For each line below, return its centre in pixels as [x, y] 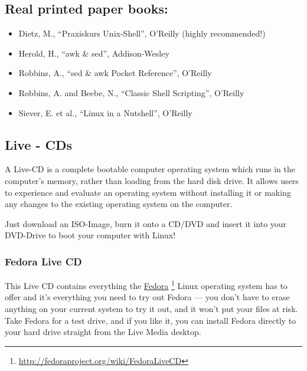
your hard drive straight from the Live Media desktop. [103, 332]
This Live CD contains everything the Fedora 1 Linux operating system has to [146, 285]
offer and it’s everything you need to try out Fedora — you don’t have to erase [147, 297]
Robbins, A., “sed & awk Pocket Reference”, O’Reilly [115, 73]
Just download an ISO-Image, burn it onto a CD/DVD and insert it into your [146, 223]
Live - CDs [39, 144]
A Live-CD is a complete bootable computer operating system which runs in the [150, 169]
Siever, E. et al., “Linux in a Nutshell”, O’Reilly [105, 112]
